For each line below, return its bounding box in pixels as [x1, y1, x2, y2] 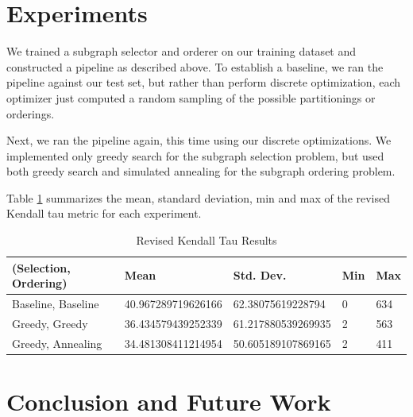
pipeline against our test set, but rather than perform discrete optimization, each [6, 74, 401, 91]
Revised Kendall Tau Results [136, 232, 277, 249]
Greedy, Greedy [12, 315, 88, 331]
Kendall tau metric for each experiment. [6, 205, 202, 222]
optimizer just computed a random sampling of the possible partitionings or [6, 89, 376, 106]
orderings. [6, 105, 55, 122]
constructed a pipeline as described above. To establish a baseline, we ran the [6, 58, 384, 75]
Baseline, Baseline [12, 295, 99, 312]
